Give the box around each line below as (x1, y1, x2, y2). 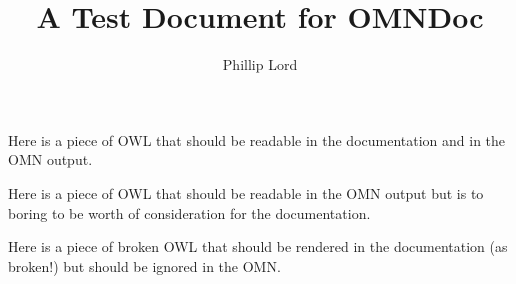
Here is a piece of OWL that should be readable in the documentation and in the (8, 129, 506, 150)
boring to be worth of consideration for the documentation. (8, 202, 371, 223)
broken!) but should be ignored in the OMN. (8, 255, 281, 276)
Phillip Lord (222, 54, 298, 75)
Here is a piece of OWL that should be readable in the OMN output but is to (8, 182, 484, 203)
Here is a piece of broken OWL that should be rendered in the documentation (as (8, 236, 508, 257)
